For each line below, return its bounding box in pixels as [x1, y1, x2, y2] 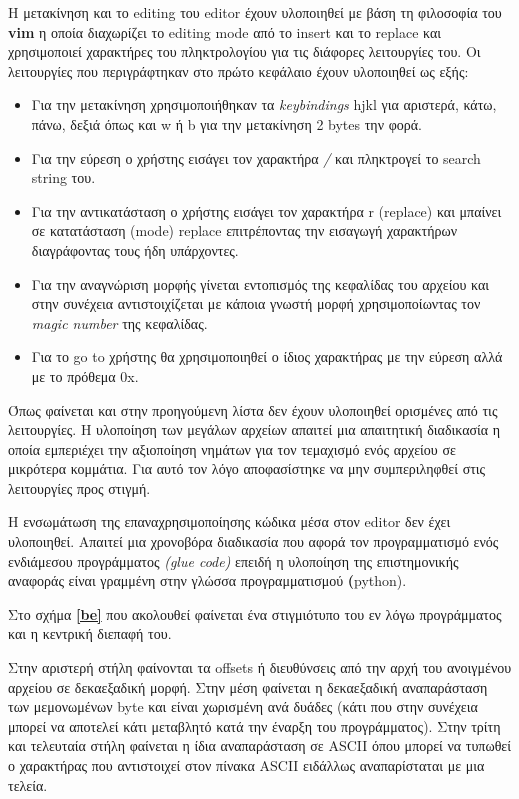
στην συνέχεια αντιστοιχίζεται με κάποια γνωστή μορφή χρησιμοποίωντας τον [31, 293, 481, 314]
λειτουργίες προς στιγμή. [8, 477, 151, 498]
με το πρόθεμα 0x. [31, 365, 139, 386]
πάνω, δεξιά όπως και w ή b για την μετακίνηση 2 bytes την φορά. [31, 113, 422, 134]
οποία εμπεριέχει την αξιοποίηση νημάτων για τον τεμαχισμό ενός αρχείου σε [8, 438, 456, 459]
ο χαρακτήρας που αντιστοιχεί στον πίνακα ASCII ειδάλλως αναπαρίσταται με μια [8, 755, 485, 775]
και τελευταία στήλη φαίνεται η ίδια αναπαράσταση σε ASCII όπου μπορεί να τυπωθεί [8, 735, 512, 756]
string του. [31, 167, 96, 188]
